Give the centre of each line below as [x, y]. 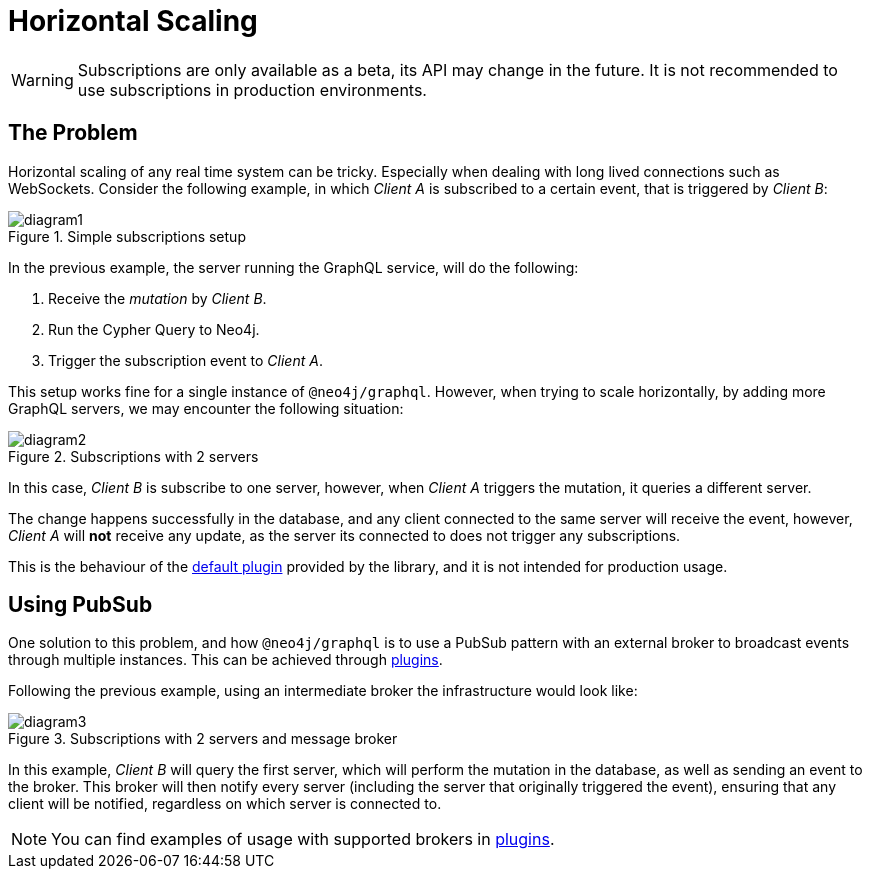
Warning [42, 79]
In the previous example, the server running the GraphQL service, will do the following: [293, 267]
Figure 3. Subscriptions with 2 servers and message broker [203, 739]
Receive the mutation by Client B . [157, 298]
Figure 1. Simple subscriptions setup [127, 236]
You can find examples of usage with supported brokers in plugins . [303, 839]
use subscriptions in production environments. [252, 89]
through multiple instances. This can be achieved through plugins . [225, 660]
